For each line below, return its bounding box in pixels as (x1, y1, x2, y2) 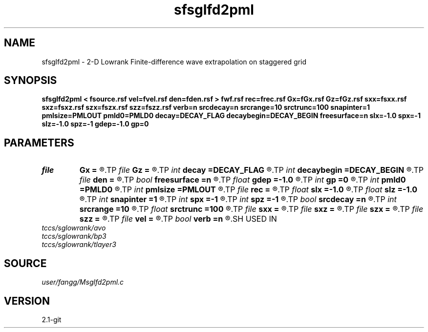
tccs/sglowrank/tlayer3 (42, 240, 116, 249)
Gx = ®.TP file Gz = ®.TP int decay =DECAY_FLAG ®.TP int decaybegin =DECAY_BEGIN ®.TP (79, 165, 424, 175)
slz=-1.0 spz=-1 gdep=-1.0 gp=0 (42, 120, 149, 128)
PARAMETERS (4, 136, 74, 149)
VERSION (4, 294, 50, 307)
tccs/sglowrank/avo (42, 224, 106, 232)
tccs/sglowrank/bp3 (42, 232, 107, 241)
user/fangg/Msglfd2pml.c (42, 278, 124, 287)
